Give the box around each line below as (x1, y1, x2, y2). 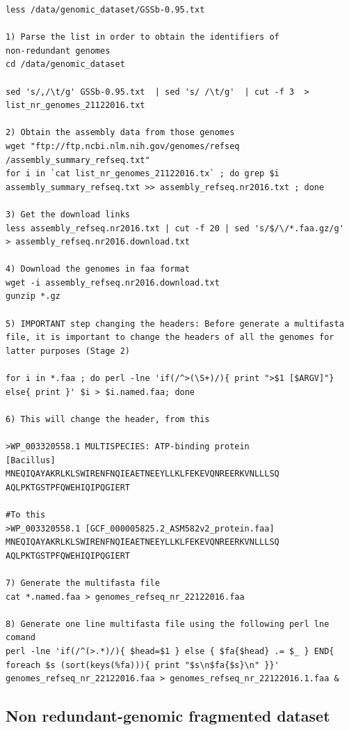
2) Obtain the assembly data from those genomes (6, 127, 235, 138)
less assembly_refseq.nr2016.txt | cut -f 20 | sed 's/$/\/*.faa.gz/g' (6, 223, 344, 233)
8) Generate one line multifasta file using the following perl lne (6, 619, 330, 629)
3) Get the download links (6, 209, 130, 219)
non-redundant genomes (6, 45, 111, 56)
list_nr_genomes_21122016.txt (6, 100, 145, 111)
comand (6, 632, 35, 643)
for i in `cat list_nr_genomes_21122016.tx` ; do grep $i (6, 169, 279, 179)
